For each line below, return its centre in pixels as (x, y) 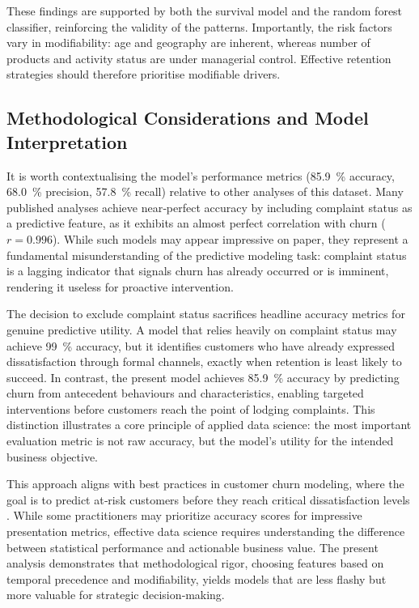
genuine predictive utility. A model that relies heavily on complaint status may (202, 329)
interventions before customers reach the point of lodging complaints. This (191, 408)
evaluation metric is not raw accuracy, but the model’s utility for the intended (200, 441)
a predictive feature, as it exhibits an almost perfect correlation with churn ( (196, 223)
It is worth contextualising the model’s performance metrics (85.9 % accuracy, (201, 175)
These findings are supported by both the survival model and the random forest (205, 11)
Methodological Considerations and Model (188, 118)
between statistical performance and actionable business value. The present (193, 547)
